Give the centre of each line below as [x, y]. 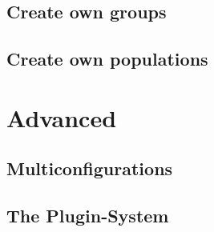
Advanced [62, 117]
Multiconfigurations [90, 168]
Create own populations [107, 59]
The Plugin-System [88, 216]
